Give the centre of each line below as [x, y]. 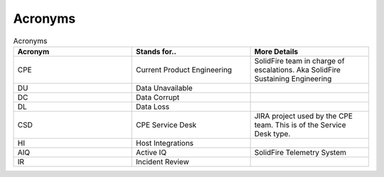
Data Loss [153, 107]
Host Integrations [165, 143]
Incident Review [163, 161]
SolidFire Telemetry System [300, 152]
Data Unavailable [165, 87]
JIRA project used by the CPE [304, 116]
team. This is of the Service [300, 124]
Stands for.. [156, 51]
